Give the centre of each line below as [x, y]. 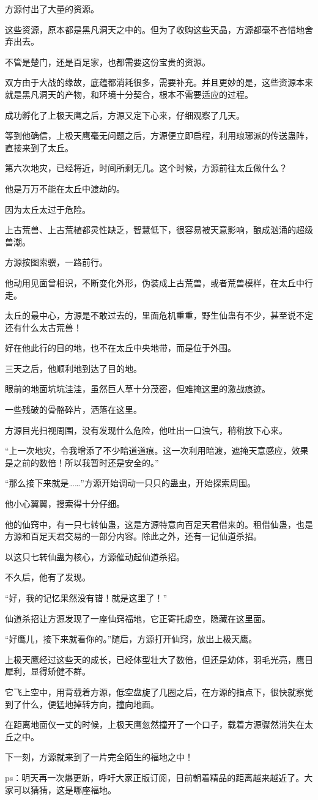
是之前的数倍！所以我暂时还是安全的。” [82, 462]
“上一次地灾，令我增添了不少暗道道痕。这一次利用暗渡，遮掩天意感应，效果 [157, 450]
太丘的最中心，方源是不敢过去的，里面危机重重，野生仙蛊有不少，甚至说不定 [159, 315]
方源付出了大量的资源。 [52, 9]
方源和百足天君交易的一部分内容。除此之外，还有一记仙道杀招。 [133, 536]
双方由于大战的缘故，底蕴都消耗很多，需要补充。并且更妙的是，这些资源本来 [159, 82]
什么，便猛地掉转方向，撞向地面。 [90, 704]
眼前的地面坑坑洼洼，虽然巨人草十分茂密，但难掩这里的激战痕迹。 [138, 389]
